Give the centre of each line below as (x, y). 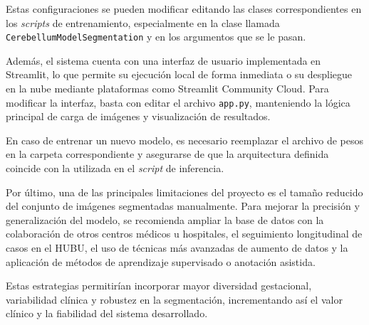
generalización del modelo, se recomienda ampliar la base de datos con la (165, 219)
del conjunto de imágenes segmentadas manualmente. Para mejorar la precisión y (183, 206)
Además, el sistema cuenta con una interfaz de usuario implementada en (163, 60)
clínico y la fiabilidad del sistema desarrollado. (107, 313)
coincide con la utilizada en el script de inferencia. (115, 168)
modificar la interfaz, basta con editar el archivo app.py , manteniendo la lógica (178, 102)
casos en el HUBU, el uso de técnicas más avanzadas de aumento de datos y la (177, 248)
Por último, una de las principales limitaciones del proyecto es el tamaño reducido (184, 192)
